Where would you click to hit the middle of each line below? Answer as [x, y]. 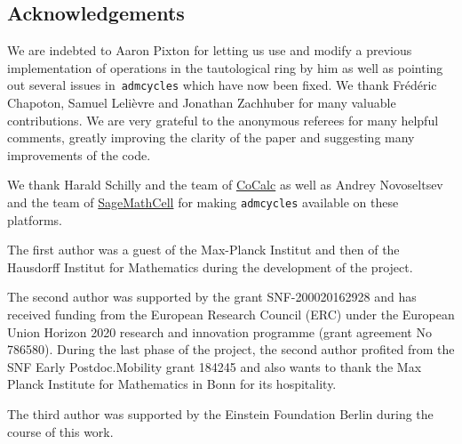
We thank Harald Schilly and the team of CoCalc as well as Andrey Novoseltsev [225, 185]
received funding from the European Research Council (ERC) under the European [231, 315]
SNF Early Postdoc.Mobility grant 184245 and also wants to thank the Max [215, 366]
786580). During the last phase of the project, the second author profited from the [231, 349]
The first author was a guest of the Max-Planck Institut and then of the [203, 250]
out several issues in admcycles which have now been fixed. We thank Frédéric [222, 85]
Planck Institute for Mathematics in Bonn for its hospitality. [172, 384]
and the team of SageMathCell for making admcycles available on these [203, 202]
